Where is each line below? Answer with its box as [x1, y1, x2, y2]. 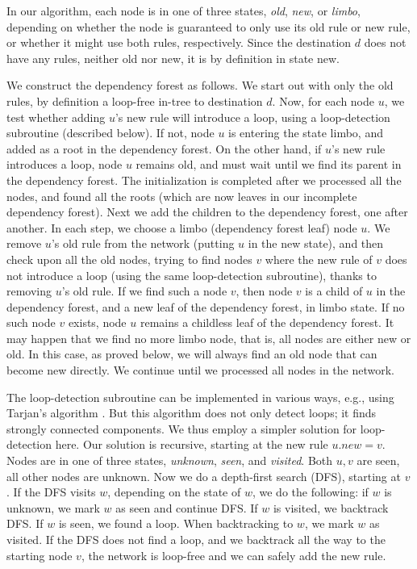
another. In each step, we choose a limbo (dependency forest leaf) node [6, 219, 357, 236]
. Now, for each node [272, 92, 374, 109]
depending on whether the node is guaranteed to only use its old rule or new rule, [6, 18, 411, 35]
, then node [236, 282, 293, 299]
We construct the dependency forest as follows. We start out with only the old [6, 77, 394, 94]
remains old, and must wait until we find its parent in [136, 156, 402, 173]
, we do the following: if [252, 483, 369, 500]
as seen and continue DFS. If [115, 499, 258, 516]
